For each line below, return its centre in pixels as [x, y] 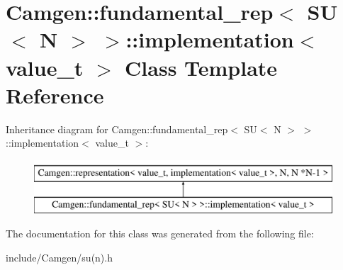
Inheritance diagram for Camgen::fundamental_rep [117, 129]
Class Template [201, 67]
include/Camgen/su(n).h [59, 257]
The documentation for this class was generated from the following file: [160, 234]
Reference [55, 95]
